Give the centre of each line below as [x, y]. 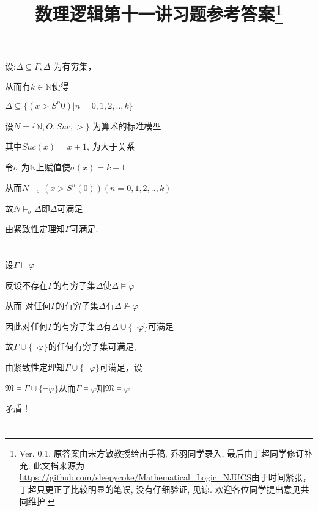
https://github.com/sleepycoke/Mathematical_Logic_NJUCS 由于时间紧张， [165, 477]
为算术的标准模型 [127, 125]
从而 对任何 [28, 306]
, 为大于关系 [111, 146]
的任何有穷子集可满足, [92, 346]
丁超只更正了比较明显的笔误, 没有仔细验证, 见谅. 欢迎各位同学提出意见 [160, 489]
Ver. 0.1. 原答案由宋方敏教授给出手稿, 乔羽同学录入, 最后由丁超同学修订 [161, 453]
